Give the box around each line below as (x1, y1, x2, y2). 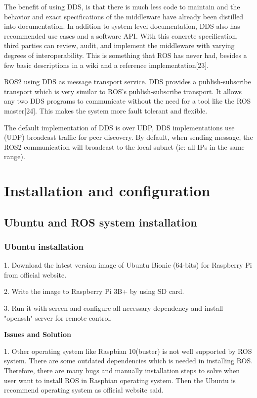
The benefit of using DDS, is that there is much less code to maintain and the (4, 1, 240, 11)
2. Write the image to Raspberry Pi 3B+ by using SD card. (4, 286, 184, 296)
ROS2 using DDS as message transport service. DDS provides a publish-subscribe (4, 76, 251, 87)
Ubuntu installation (4, 240, 84, 252)
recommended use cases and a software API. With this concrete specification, (4, 30, 238, 41)
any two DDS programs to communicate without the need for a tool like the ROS (4, 96, 251, 106)
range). (4, 151, 25, 162)
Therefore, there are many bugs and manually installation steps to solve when (4, 365, 240, 376)
